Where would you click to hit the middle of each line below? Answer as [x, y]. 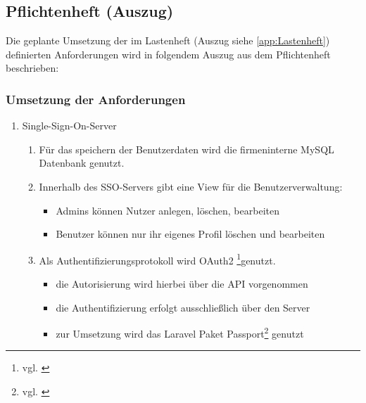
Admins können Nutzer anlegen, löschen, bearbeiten [168, 210]
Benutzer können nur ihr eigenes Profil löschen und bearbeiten [190, 234]
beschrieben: [32, 68]
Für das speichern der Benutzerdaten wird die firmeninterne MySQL [187, 149]
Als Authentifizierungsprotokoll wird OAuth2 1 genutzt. [157, 259]
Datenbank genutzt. [82, 163]
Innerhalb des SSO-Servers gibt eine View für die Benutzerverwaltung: [191, 186]
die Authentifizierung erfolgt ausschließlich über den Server [183, 307]
